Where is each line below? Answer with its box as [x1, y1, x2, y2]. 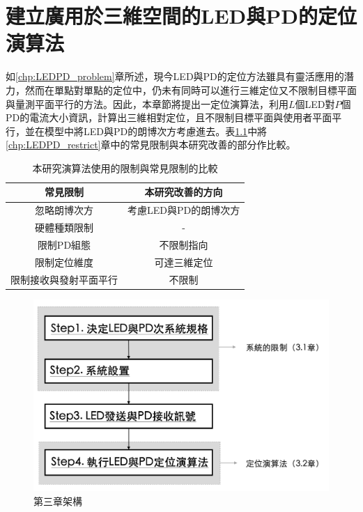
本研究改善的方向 [144, 185, 223, 199]
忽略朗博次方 [35, 203, 93, 217]
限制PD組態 [37, 238, 91, 251]
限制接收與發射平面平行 [10, 272, 118, 286]
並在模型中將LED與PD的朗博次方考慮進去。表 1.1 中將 [24, 123, 268, 138]
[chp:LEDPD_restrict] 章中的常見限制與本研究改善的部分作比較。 [6, 137, 296, 152]
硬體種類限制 [35, 220, 93, 235]
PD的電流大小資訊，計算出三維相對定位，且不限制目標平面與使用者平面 [6, 110, 332, 125]
